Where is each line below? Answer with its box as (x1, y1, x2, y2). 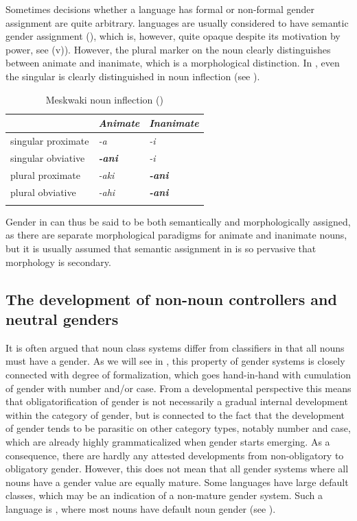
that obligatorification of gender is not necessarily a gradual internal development (5, 394, 349, 409)
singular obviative (10, 150, 85, 165)
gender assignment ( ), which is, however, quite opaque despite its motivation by (5, 29, 341, 43)
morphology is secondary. (5, 254, 111, 269)
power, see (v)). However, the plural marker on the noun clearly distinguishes (5, 42, 331, 56)
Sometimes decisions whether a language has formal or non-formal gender (5, 2, 315, 16)
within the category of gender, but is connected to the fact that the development (5, 407, 345, 422)
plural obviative (10, 184, 76, 199)
